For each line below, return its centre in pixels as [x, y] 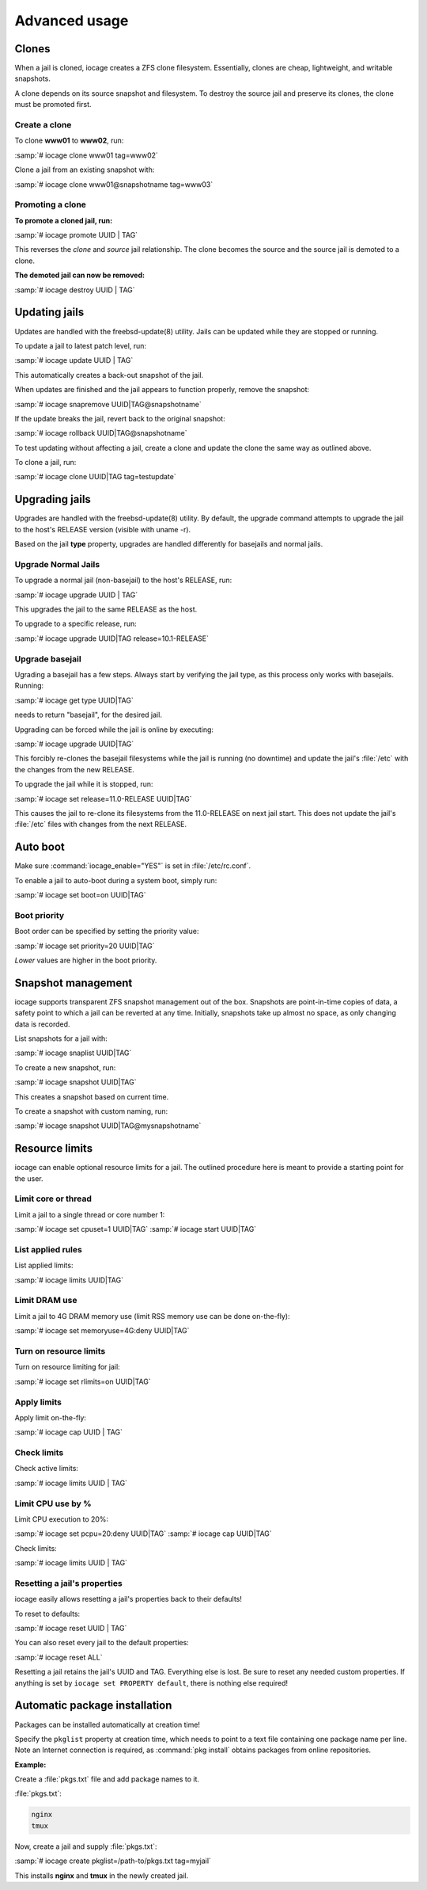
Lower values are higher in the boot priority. [86, 960]
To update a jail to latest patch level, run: [80, 345]
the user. [29, 1178]
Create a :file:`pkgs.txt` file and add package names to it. [107, 1779]
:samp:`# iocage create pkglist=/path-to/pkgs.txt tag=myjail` [113, 1861]
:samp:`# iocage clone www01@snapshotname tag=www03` [114, 184]
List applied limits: [44, 1265]
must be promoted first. [53, 105]
